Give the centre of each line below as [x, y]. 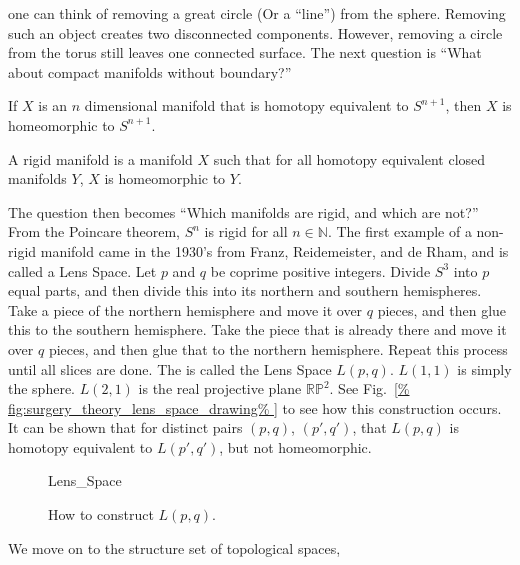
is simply [484, 368]
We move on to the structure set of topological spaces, [174, 547]
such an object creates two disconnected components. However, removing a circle [255, 32]
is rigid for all [246, 231]
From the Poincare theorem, [94, 231]
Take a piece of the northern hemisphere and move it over [185, 309]
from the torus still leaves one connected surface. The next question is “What [245, 52]
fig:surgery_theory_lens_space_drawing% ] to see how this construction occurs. [255, 407]
